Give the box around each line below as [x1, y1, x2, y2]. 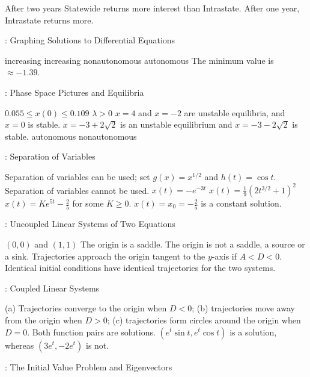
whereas [5, 338, 34, 351]
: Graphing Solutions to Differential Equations [5, 34, 175, 46]
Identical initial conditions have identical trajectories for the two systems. [5, 261, 276, 274]
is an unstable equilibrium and [120, 118, 232, 131]
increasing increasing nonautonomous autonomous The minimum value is [5, 54, 274, 66]
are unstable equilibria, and [184, 106, 285, 119]
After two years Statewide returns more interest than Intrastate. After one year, [5, 2, 300, 14]
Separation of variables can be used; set [5, 170, 150, 182]
